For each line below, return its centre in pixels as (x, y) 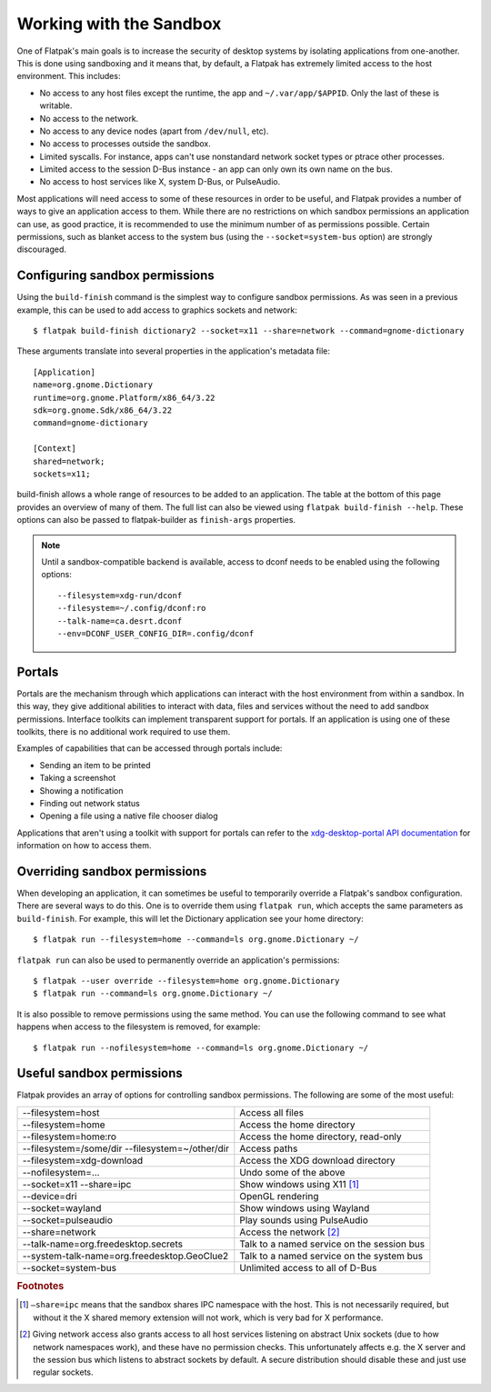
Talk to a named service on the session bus (332, 1244)
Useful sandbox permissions (100, 1073)
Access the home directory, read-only (321, 1137)
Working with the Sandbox (119, 24)
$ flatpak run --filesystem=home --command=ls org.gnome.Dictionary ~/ (196, 940)
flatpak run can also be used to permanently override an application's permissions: (178, 960)
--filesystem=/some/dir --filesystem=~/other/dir (125, 1148)
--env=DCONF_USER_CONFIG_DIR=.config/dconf (156, 633)
